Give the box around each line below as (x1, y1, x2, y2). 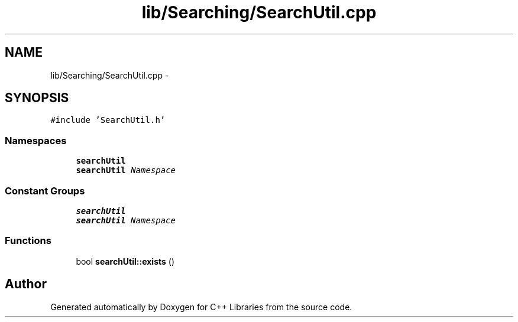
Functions (5, 235, 51, 247)
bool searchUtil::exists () (76, 256, 175, 266)
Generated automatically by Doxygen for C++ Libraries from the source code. (50, 301, 352, 312)
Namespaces (5, 134, 67, 147)
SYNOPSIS (5, 90, 69, 106)
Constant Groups (5, 184, 85, 197)
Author (5, 277, 47, 292)
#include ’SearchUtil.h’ (50, 115, 166, 125)
